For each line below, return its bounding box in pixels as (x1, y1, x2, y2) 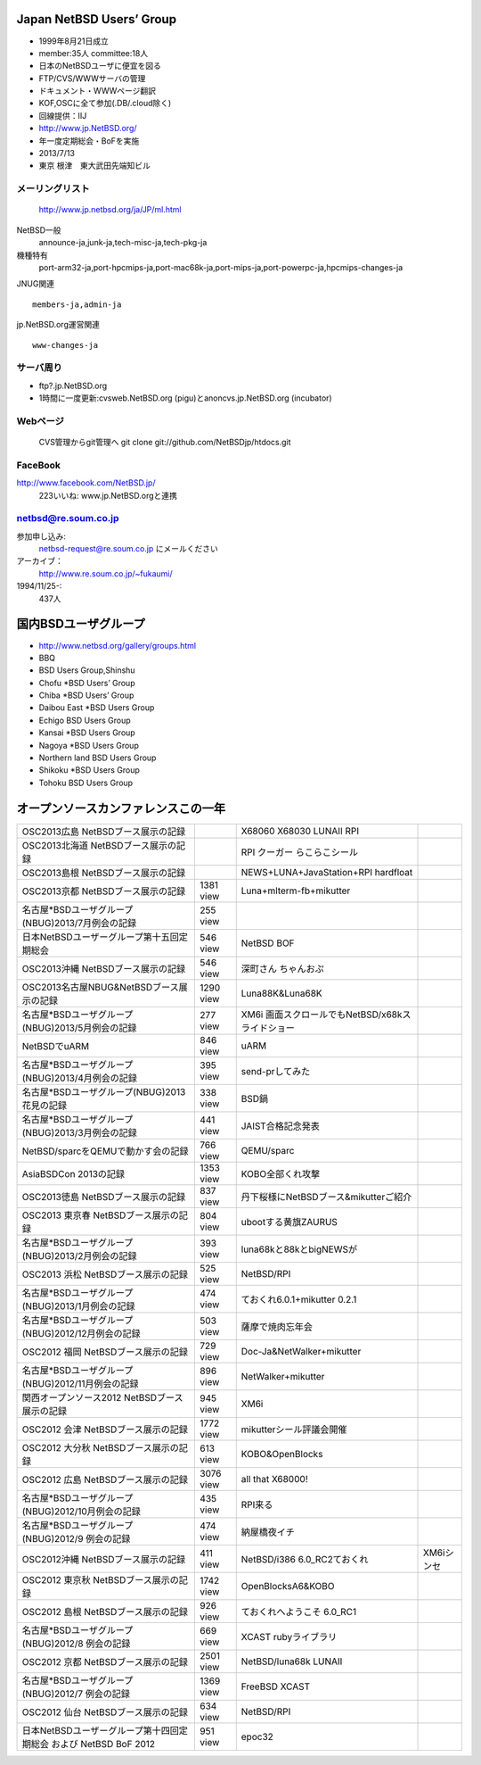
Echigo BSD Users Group (38, 715, 131, 725)
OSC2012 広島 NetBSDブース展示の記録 (21, 1473, 189, 1486)
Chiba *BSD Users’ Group (38, 690, 135, 700)
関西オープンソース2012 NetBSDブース (21, 1391, 183, 1404)
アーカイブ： (16, 556, 64, 567)
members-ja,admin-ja (32, 299, 122, 310)
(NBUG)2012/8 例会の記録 (21, 1637, 131, 1650)
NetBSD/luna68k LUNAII (240, 1655, 343, 1668)
